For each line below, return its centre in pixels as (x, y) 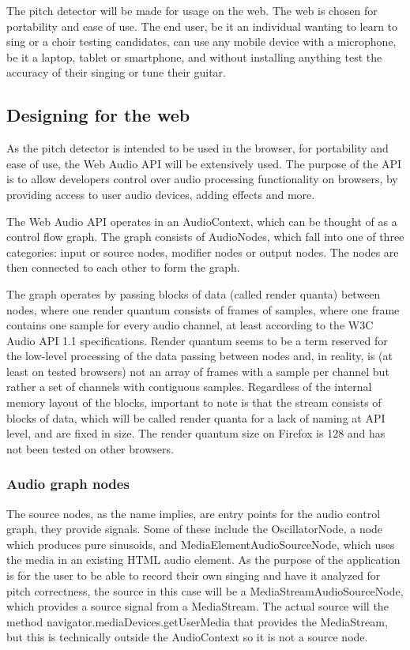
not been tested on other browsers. (90, 448)
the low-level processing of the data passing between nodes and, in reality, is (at (199, 356)
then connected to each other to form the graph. (123, 267)
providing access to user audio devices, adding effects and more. (161, 194)
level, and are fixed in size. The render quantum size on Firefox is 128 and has (196, 433)
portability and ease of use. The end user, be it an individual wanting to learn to (202, 26)
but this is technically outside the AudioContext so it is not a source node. (187, 637)
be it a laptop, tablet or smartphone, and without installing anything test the (194, 56)
